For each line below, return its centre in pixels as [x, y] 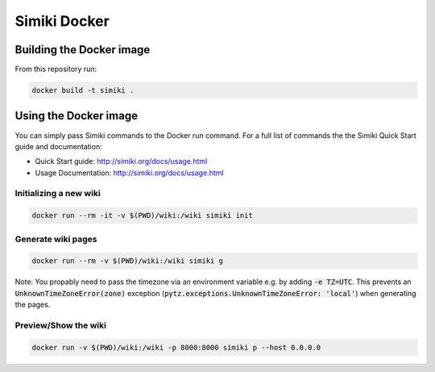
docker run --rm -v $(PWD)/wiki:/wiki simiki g [127, 261]
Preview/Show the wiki [60, 325]
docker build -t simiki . [83, 90]
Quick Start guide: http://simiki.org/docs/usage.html [121, 161]
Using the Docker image [77, 116]
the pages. [33, 305]
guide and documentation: [58, 146]
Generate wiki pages [56, 239]
